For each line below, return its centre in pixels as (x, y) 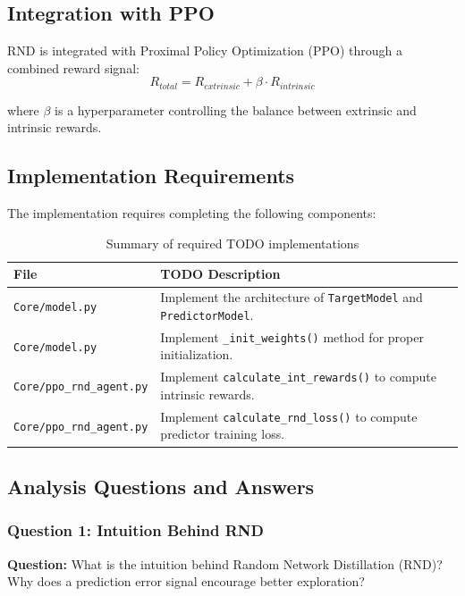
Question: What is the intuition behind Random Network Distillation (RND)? (225, 563)
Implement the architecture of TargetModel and (292, 297)
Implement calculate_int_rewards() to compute (298, 377)
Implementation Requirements (151, 176)
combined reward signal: (73, 67)
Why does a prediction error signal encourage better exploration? (186, 581)
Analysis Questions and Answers (161, 486)
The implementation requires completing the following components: (192, 213)
